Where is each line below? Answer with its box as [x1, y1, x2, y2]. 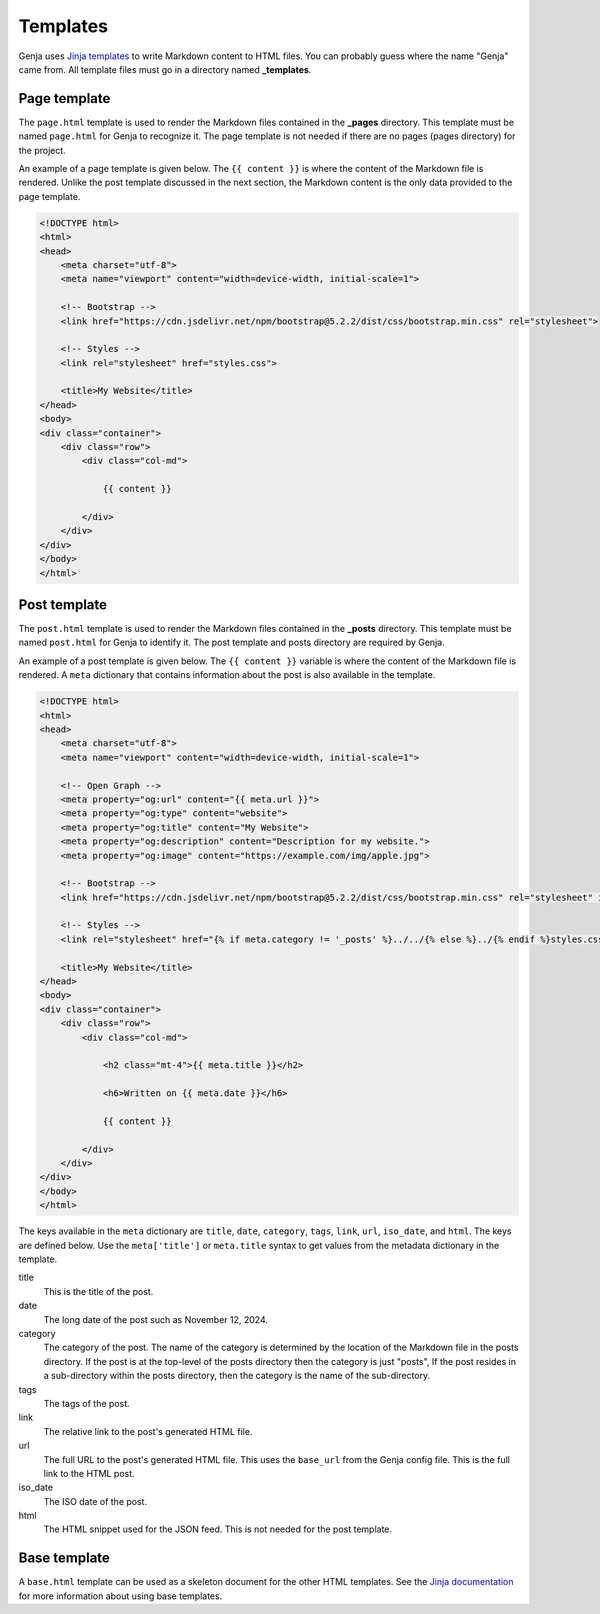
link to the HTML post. [43, 1467, 135, 1479]
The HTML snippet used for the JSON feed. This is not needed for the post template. [43, 1523, 393, 1535]
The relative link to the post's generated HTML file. [43, 1425, 253, 1437]
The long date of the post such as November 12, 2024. [43, 1313, 269, 1325]
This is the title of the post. [43, 1285, 154, 1297]
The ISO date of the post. [43, 1495, 148, 1507]
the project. [18, 144, 67, 156]
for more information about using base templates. [18, 1590, 223, 1602]
